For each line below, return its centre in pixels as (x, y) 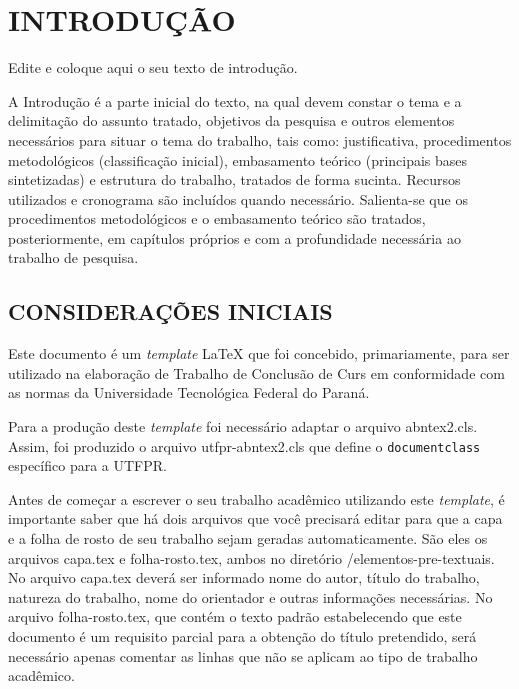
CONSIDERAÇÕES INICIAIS (170, 311)
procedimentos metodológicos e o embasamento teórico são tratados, (217, 218)
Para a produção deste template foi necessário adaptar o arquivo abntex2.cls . (243, 426)
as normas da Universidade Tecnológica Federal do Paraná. (189, 392)
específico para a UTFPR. (87, 465)
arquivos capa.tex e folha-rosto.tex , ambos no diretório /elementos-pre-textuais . (251, 557)
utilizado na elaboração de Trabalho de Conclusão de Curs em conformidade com (256, 372)
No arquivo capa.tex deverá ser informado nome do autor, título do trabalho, (244, 577)
